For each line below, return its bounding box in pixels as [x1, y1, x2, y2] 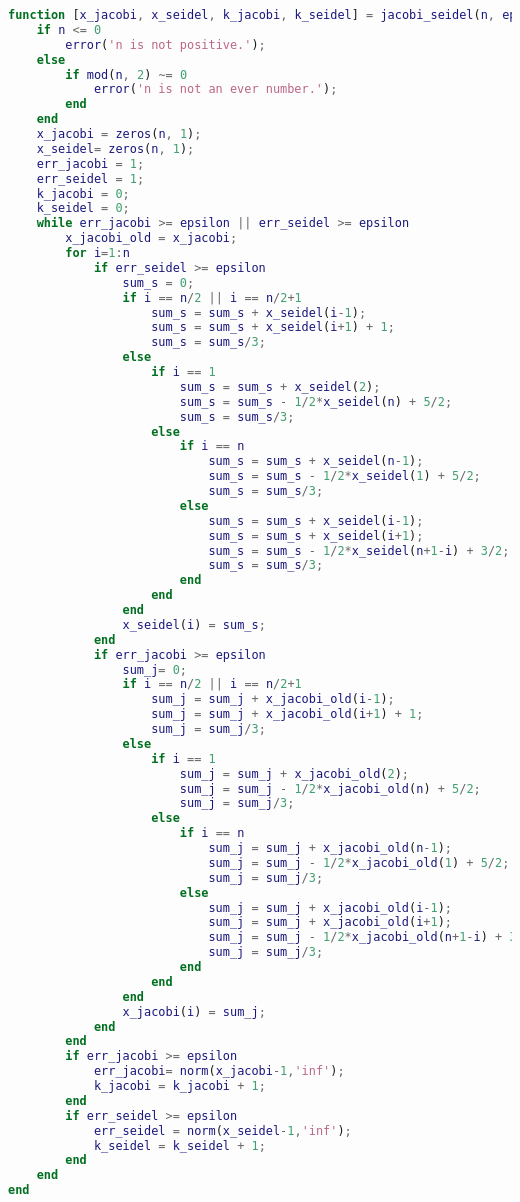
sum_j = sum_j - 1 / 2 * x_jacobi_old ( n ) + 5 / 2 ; [179, 781, 481, 796]
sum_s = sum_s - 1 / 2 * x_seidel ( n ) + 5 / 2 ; [179, 394, 453, 409]
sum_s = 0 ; [122, 275, 195, 290]
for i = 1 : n [65, 246, 130, 260]
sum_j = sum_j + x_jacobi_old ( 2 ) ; [179, 766, 410, 781]
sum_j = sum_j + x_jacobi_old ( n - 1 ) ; [208, 841, 453, 855]
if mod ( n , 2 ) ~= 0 [65, 67, 188, 82]
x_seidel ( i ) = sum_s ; [122, 617, 266, 632]
